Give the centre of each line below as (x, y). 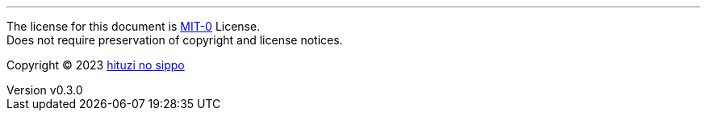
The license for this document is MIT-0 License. (134, 26)
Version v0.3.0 (45, 90)
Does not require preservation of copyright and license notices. (175, 40)
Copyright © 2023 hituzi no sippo (96, 65)
